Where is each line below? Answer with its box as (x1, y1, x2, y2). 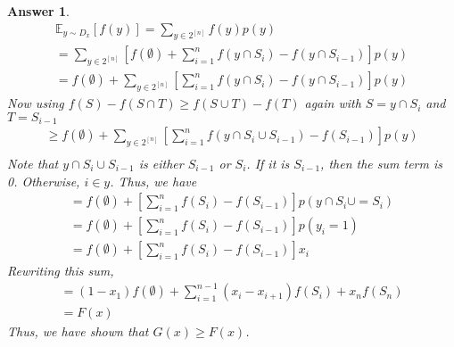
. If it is (246, 153, 290, 172)
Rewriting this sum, (7, 261, 114, 280)
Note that (7, 153, 59, 172)
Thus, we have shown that (7, 322, 149, 341)
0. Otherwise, (7, 171, 80, 190)
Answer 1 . (7, 2, 70, 20)
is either (138, 153, 184, 172)
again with (304, 94, 361, 112)
